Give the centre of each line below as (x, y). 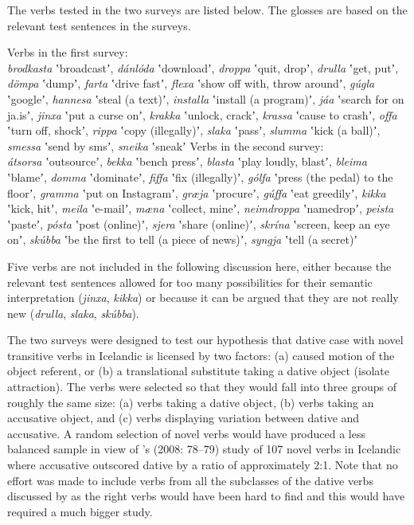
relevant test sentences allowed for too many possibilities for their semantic (190, 282)
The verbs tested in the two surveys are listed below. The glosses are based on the (207, 10)
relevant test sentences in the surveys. (99, 25)
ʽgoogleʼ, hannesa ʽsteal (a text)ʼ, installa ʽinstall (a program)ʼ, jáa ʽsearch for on (206, 98)
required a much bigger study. (80, 511)
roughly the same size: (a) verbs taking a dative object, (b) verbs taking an (191, 402)
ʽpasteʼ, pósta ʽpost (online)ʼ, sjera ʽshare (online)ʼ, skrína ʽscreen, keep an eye (199, 223)
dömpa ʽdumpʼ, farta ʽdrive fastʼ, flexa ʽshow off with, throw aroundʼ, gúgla (191, 83)
